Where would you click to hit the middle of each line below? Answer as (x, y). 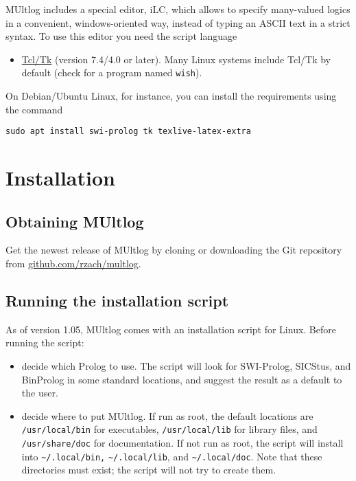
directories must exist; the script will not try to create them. (149, 470)
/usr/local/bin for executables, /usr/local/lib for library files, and (169, 429)
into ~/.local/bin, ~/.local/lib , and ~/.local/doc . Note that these (172, 456)
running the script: (45, 343)
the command (34, 109)
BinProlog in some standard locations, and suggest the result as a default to (182, 379)
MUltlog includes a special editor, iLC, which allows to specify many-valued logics (178, 9)
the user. (40, 393)
